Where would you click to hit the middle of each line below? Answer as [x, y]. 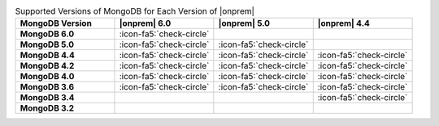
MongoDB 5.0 [47, 44]
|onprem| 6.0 [145, 23]
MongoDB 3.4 [47, 98]
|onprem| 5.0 [244, 23]
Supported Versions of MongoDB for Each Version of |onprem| [135, 11]
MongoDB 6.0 [47, 34]
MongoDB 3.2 [47, 108]
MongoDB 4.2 [47, 66]
